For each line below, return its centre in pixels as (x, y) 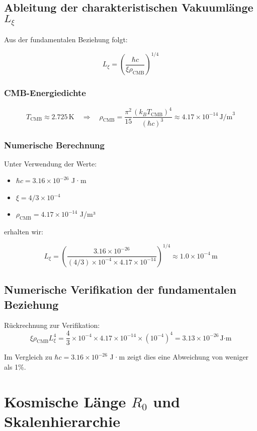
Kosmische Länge (65, 401)
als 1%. (15, 366)
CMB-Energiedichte (45, 93)
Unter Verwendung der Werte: (51, 163)
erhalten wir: (24, 231)
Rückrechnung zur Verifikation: (52, 325)
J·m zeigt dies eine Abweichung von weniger (179, 357)
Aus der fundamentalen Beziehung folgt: (66, 39)
